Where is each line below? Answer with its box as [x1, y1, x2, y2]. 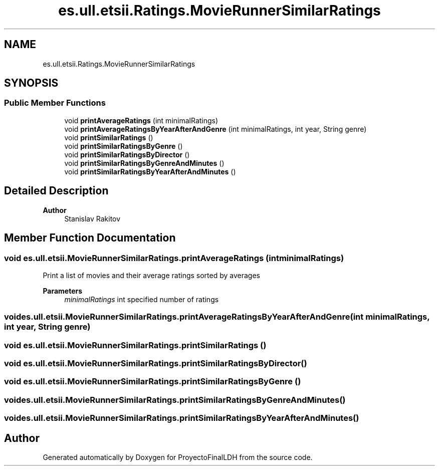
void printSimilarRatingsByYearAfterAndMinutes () [64, 167, 236, 176]
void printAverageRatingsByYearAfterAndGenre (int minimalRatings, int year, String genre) [64, 124, 367, 133]
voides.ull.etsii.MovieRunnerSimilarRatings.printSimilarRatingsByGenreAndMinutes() [4, 394, 346, 405]
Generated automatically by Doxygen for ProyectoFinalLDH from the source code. [43, 452, 313, 461]
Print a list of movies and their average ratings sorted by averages [43, 271, 261, 280]
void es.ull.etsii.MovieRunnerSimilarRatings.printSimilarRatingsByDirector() [4, 358, 307, 368]
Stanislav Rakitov [64, 214, 121, 223]
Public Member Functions [4, 98, 106, 108]
